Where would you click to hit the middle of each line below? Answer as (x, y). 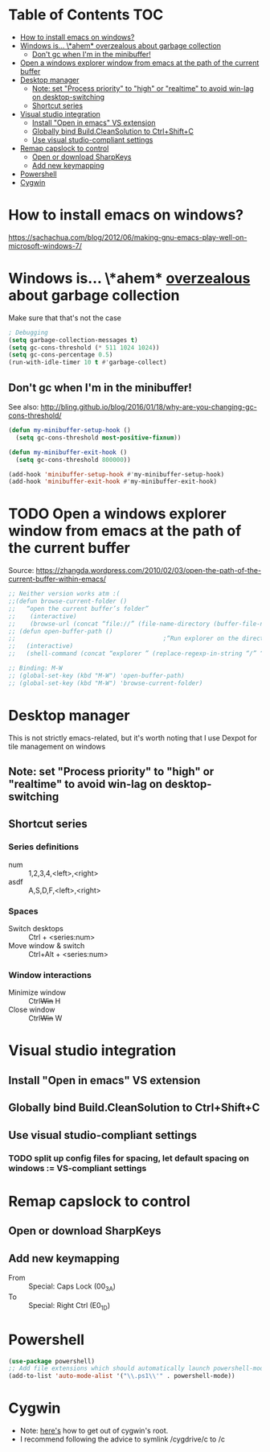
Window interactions (50, 975)
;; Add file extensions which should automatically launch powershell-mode (138, 1369)
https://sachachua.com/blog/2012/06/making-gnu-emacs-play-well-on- (128, 237)
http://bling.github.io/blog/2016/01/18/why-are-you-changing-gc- (149, 407)
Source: (21, 571)
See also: (24, 407)
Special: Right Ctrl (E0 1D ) (70, 1306)
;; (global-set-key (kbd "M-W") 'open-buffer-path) (96, 675)
